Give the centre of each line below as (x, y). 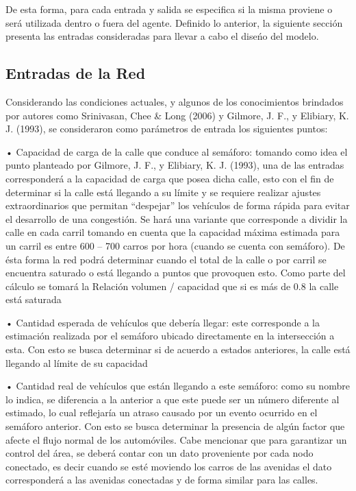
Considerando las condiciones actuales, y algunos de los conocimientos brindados (175, 101)
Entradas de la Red (76, 73)
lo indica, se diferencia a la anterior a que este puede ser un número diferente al (173, 399)
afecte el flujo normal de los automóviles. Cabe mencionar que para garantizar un (176, 439)
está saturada (34, 299)
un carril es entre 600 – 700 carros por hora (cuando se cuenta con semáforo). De (175, 245)
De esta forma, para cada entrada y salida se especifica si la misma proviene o (169, 9)
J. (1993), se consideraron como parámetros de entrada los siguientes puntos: (167, 129)
